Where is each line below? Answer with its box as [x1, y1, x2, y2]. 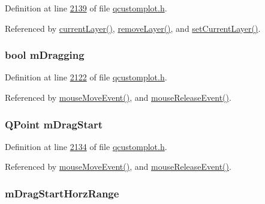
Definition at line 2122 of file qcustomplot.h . [5, 71, 167, 83]
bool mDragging [5, 47, 85, 62]
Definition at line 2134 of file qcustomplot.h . [5, 140, 167, 152]
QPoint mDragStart [5, 116, 103, 131]
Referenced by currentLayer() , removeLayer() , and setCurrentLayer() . [5, 22, 261, 34]
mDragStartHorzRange [5, 185, 119, 200]
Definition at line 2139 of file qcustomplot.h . [5, 2, 167, 14]
